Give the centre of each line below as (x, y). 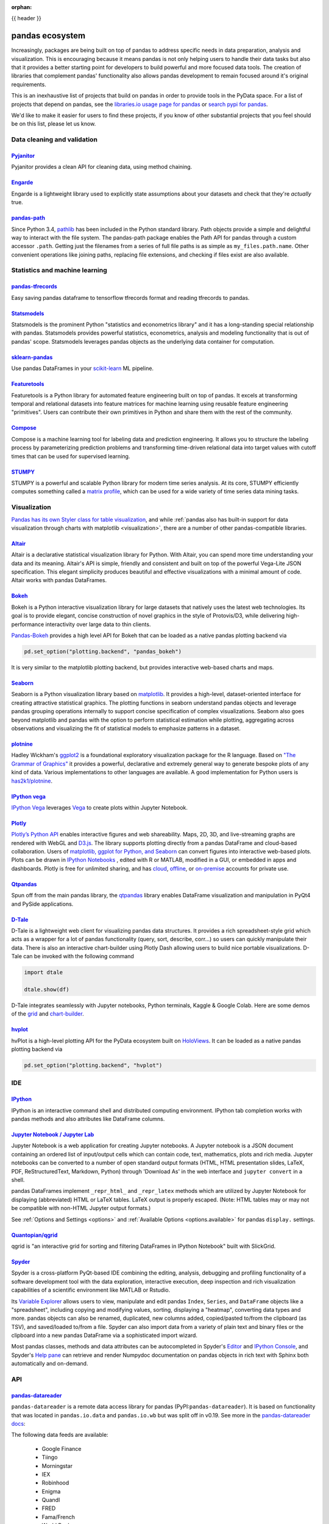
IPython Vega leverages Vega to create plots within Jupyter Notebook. (100, 807)
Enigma (51, 1491)
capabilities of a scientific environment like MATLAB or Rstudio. (91, 1290)
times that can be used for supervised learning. (71, 456)
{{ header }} (27, 18)
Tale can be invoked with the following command (73, 956)
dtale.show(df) (47, 989)
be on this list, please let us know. (54, 124)
